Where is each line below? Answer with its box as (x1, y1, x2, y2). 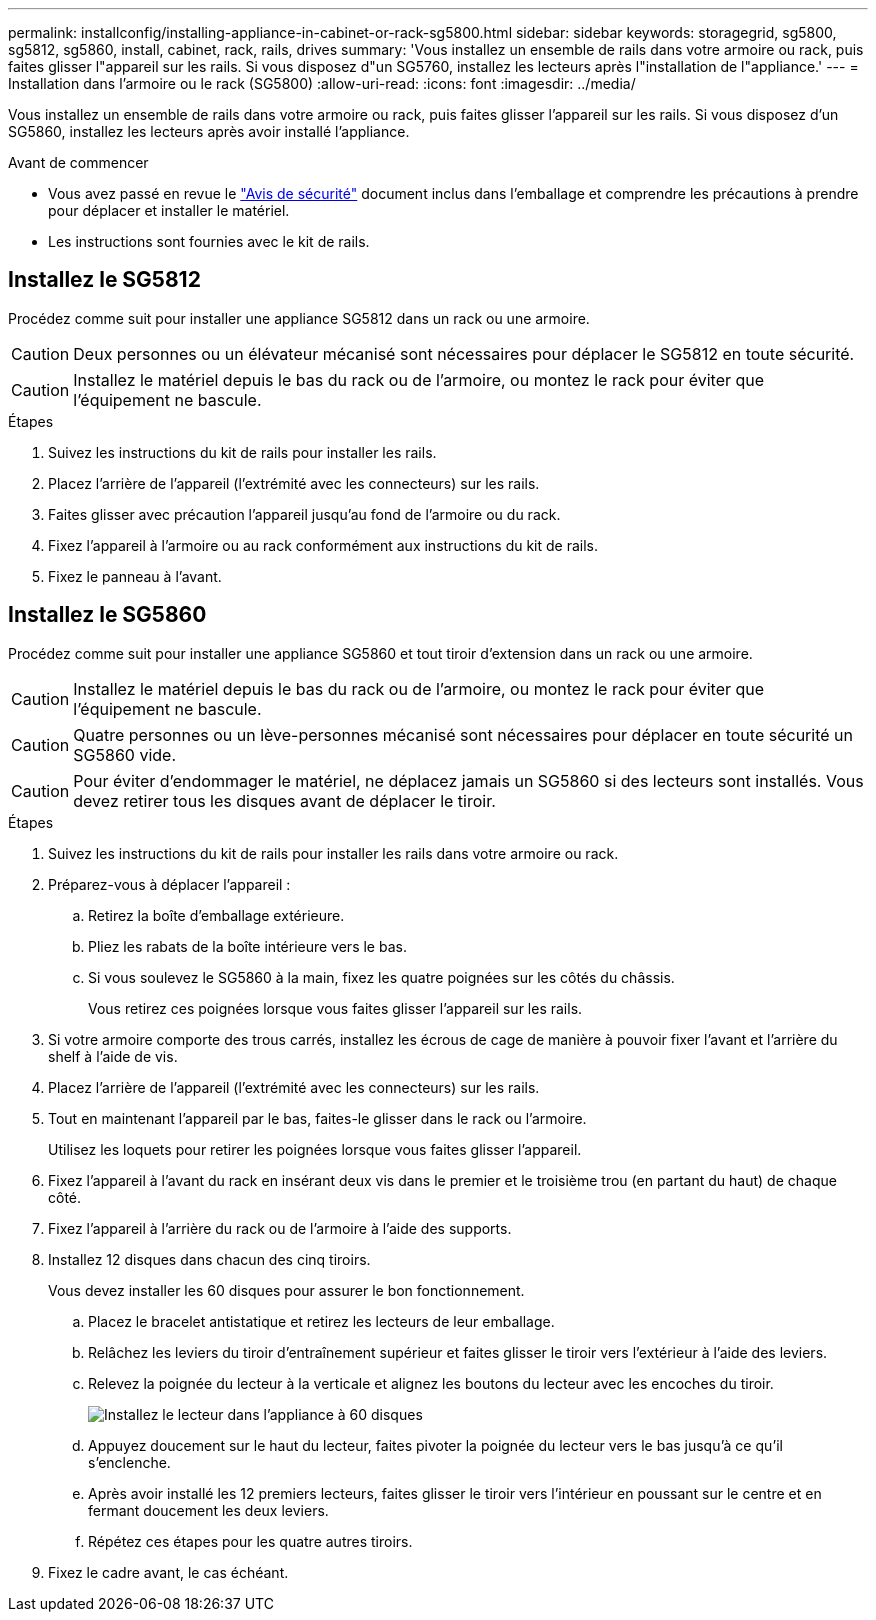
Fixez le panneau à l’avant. (48, 567, 222, 585)
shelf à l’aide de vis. (48, 1047, 178, 1065)
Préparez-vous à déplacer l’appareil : (48, 875, 291, 893)
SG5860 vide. (73, 744, 177, 765)
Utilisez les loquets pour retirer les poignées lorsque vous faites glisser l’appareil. (48, 1140, 582, 1158)
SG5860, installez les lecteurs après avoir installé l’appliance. (8, 123, 410, 140)
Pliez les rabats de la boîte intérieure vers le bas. (88, 937, 407, 955)
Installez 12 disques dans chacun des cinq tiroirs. (48, 1250, 371, 1268)
